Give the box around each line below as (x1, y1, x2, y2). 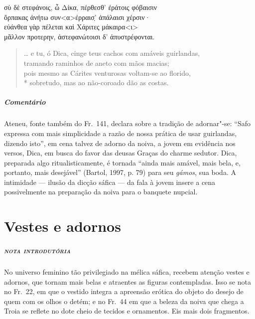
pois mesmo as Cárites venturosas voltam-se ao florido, (23, 67, 191, 78)
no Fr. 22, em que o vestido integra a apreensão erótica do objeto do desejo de (4, 286, 244, 297)
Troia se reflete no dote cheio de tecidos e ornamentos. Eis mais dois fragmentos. (4, 306, 250, 316)
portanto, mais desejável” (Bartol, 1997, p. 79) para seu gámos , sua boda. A (4, 167, 236, 177)
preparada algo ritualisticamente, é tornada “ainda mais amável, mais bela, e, (4, 157, 241, 167)
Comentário (4, 97, 46, 107)
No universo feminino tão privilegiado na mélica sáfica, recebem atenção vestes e (4, 267, 250, 277)
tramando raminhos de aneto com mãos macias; (23, 57, 169, 68)
